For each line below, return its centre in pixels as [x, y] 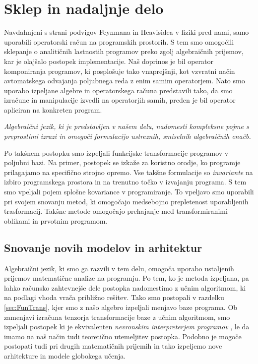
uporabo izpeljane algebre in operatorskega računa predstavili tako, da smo [118, 90]
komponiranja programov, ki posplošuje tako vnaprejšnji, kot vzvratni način [120, 71]
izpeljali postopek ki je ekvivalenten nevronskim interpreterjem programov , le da [127, 327]
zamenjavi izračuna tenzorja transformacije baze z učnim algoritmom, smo [117, 317]
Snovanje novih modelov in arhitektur [103, 247]
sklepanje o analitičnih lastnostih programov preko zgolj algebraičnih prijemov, [124, 51]
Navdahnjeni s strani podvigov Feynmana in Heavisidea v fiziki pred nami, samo [127, 32]
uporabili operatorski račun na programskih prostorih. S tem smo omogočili [119, 41]
